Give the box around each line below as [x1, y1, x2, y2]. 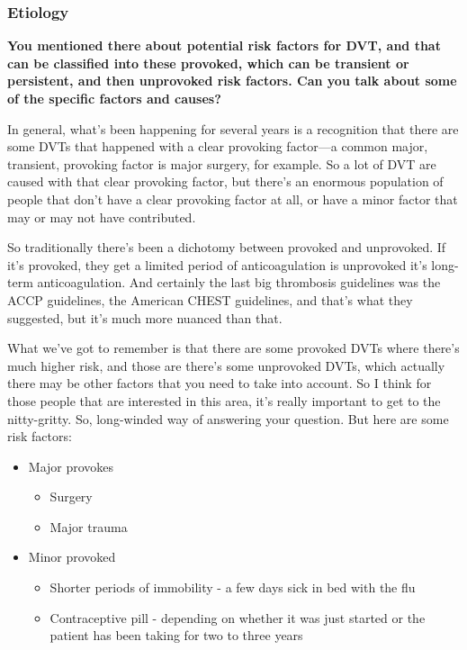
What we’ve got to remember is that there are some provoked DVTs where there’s [7, 339, 460, 357]
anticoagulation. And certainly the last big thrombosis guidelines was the [37, 273, 441, 292]
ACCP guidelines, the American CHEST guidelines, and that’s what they [7, 290, 413, 309]
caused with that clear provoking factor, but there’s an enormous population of [7, 172, 444, 191]
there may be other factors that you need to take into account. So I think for [7, 374, 432, 393]
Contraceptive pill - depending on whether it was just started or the [49, 608, 426, 627]
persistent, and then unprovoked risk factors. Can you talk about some [7, 71, 457, 90]
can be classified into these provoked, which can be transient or [7, 53, 409, 72]
